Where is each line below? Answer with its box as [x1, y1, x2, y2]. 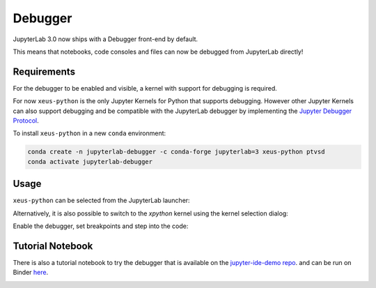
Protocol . [13, 116, 40, 125]
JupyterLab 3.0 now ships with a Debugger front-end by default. [13, 35, 198, 43]
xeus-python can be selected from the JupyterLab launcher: [13, 196, 191, 205]
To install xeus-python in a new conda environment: [13, 129, 166, 137]
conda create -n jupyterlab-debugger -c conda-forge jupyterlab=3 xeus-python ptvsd [27, 148, 325, 156]
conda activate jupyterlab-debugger [27, 158, 153, 165]
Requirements [13, 66, 76, 77]
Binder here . [13, 268, 49, 277]
